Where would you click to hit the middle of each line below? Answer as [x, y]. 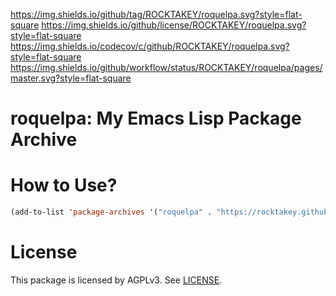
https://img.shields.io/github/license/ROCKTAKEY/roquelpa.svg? [174, 25]
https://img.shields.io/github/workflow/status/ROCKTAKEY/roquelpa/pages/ [166, 67]
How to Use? [64, 185]
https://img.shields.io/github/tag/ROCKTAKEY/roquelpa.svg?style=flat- [156, 14]
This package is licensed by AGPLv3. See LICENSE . [116, 280]
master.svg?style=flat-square [71, 78]
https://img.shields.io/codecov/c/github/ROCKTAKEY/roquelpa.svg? [150, 46]
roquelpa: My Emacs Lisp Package [156, 118]
